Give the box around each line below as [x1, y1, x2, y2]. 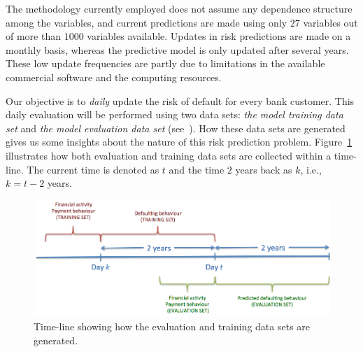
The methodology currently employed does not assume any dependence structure [6, 1, 353, 15]
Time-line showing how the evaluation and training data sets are [34, 319, 311, 334]
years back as [235, 162, 292, 176]
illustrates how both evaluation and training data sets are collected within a [6, 148, 332, 162]
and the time [169, 162, 225, 176]
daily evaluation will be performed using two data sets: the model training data [6, 107, 343, 122]
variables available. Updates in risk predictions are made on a [87, 29, 351, 43]
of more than [6, 29, 61, 43]
